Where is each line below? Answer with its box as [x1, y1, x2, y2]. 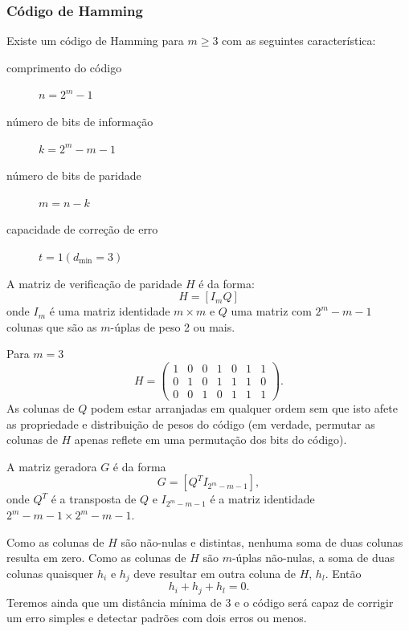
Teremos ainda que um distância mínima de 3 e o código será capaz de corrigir [6, 593, 394, 610]
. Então [325, 564, 362, 581]
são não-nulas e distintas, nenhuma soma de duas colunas [121, 533, 403, 550]
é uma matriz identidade [49, 303, 170, 320]
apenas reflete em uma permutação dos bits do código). [74, 431, 347, 448]
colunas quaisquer [6, 564, 94, 581]
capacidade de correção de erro [6, 221, 158, 238]
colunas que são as [6, 318, 97, 335]
